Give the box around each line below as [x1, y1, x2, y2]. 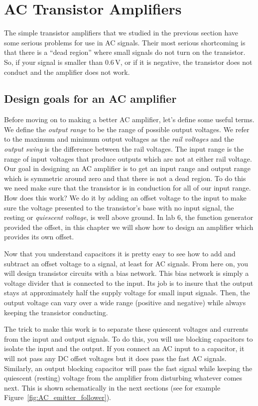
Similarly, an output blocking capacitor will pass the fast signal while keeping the [4, 363, 253, 373]
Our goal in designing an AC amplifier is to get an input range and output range [4, 163, 251, 174]
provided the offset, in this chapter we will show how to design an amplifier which [4, 221, 254, 232]
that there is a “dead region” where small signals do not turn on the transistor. [4, 47, 246, 57]
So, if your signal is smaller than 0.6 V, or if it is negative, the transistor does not [4, 56, 253, 67]
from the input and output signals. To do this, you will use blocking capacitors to [4, 333, 253, 344]
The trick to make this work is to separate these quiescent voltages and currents [4, 324, 249, 334]
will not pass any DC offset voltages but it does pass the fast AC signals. [4, 353, 227, 363]
